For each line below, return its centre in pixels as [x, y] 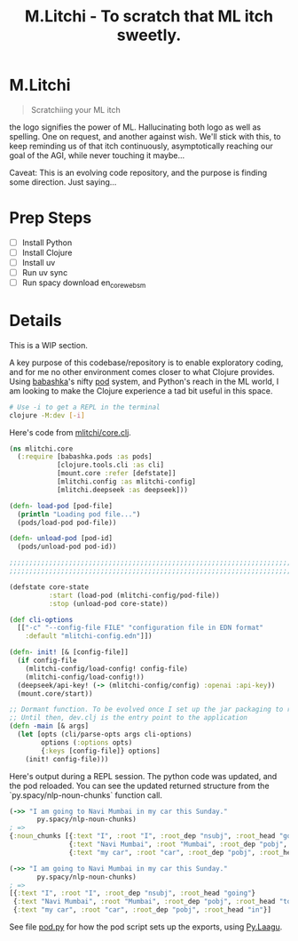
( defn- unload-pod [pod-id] [61, 538]
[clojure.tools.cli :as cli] [110, 465]
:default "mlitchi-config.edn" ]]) [89, 636]
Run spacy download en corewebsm [84, 283]
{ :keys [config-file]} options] [101, 751]
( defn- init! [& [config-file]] [69, 652]
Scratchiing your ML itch [76, 109]
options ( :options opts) [87, 742]
